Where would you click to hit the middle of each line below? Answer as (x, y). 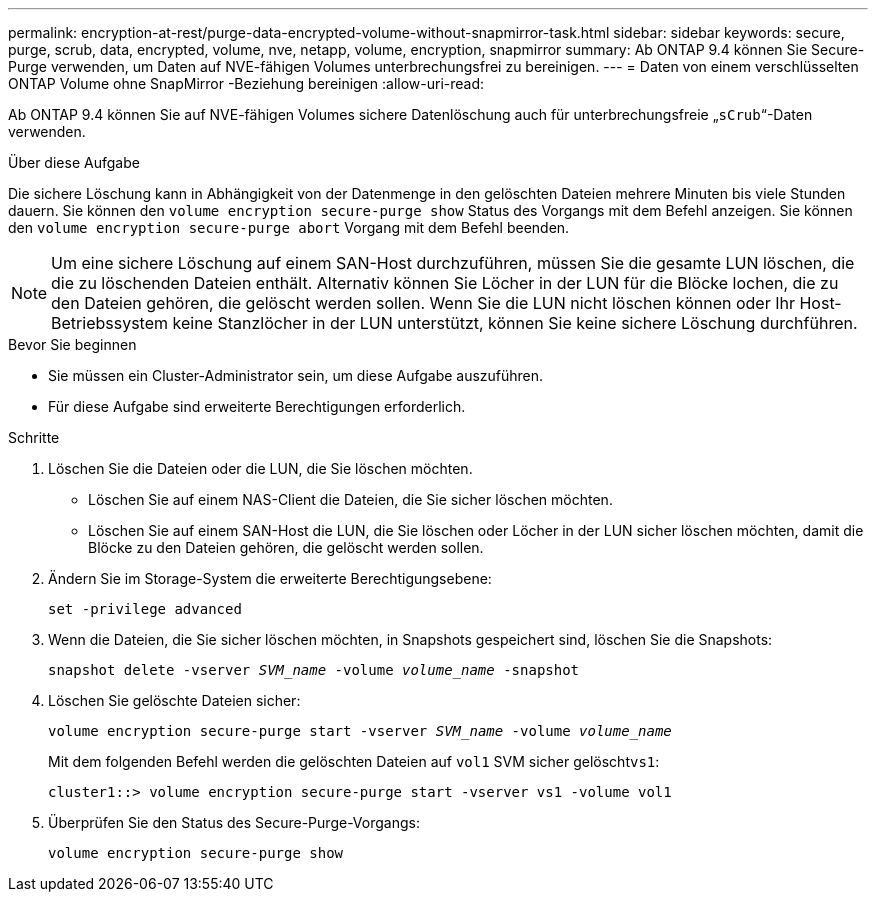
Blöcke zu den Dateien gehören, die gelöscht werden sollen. (286, 547)
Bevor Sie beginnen (72, 344)
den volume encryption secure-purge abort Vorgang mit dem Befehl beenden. (289, 227)
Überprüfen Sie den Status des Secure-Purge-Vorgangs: (234, 822)
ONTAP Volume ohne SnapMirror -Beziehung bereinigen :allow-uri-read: (246, 83)
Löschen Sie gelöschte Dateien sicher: (174, 700)
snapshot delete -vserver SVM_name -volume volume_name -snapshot (314, 670)
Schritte (34, 437)
